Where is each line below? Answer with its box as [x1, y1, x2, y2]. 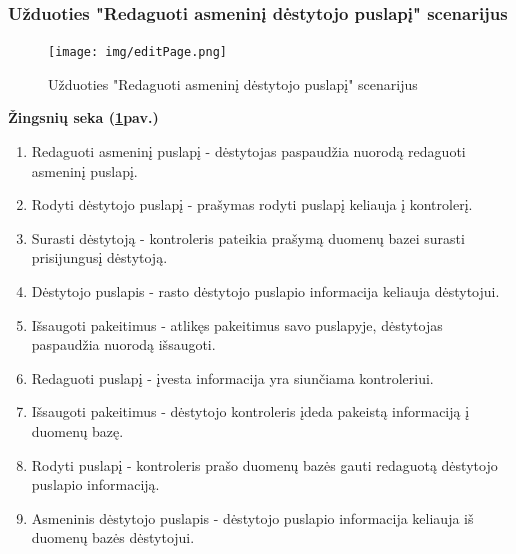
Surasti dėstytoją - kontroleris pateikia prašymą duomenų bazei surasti [31, 227, 465, 248]
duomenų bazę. [31, 421, 124, 441]
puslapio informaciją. [31, 474, 160, 495]
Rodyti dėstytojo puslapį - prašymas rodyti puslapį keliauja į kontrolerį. [31, 194, 473, 215]
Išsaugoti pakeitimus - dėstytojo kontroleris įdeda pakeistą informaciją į [31, 401, 470, 422]
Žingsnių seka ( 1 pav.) [8, 107, 159, 128]
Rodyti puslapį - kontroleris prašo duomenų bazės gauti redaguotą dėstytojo [31, 454, 498, 475]
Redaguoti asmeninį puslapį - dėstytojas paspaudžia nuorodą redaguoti [31, 141, 466, 162]
